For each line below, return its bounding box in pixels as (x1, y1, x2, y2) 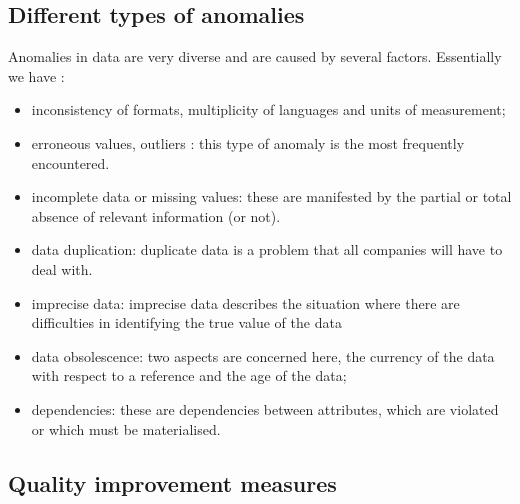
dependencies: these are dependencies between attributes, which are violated (31, 398, 499, 419)
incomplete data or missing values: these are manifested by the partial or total (31, 186, 512, 207)
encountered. (31, 152, 110, 173)
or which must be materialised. (31, 418, 221, 439)
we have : (8, 65, 65, 86)
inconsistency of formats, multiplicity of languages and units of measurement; (31, 99, 506, 120)
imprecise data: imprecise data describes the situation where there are (31, 292, 460, 313)
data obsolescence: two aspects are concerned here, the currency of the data (31, 345, 495, 366)
